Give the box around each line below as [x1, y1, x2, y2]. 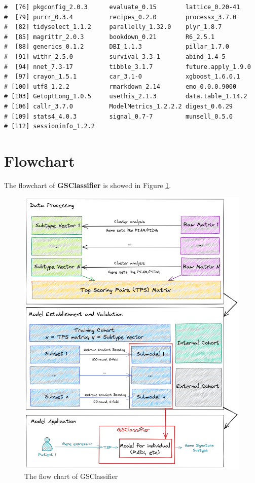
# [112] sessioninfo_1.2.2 [4, 123, 95, 130]
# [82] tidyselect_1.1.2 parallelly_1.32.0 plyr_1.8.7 [4, 23, 222, 31]
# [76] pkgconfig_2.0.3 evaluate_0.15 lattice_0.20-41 [4, 4, 240, 11]
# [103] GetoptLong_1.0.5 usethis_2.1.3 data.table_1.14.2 [4, 93, 247, 100]
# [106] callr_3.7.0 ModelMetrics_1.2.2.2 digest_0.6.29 [4, 102, 233, 110]
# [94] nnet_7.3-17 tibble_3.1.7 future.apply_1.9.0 [4, 63, 251, 70]
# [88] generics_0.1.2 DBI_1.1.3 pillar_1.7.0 [4, 43, 229, 51]
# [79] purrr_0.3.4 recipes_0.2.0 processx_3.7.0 [4, 13, 237, 21]
